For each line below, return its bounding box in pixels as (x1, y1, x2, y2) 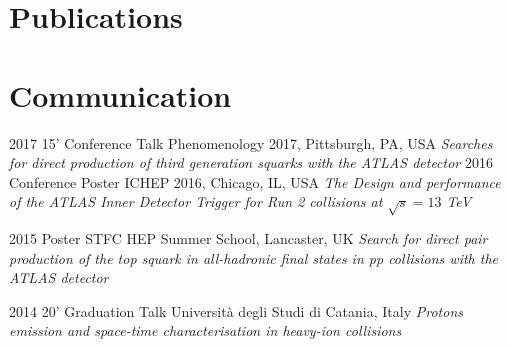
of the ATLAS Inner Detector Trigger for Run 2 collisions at (9, 191, 383, 212)
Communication (9, 74, 232, 115)
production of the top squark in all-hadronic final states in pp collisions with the (9, 247, 498, 268)
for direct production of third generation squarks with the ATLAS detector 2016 (9, 152, 493, 173)
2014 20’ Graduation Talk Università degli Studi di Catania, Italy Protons (9, 300, 463, 321)
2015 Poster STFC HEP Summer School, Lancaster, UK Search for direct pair (9, 228, 488, 249)
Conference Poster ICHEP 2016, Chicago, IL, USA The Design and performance (9, 171, 501, 192)
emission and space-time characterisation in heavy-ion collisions (9, 320, 402, 341)
